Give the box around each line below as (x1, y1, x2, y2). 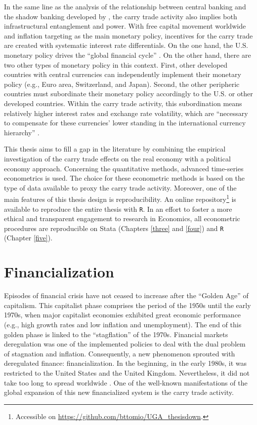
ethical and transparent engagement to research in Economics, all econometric (4, 213, 240, 224)
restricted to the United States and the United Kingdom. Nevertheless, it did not (4, 367, 250, 378)
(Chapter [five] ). (4, 232, 53, 243)
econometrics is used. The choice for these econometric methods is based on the (4, 173, 245, 183)
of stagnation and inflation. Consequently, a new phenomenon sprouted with (4, 348, 235, 358)
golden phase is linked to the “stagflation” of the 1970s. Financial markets (4, 329, 228, 339)
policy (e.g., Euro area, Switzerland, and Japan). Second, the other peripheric (4, 78, 240, 89)
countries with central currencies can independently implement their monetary (4, 69, 241, 79)
